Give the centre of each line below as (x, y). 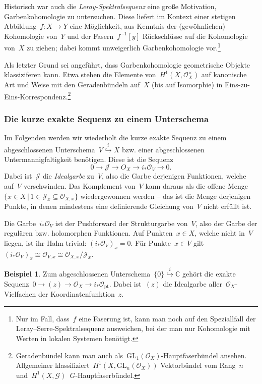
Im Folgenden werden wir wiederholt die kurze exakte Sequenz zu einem (115, 138)
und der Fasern (90, 36)
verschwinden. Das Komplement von (79, 185)
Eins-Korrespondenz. (36, 96)
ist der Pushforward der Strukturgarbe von (121, 223)
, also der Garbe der (226, 223)
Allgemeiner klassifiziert (53, 365)
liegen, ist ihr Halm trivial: (45, 242)
